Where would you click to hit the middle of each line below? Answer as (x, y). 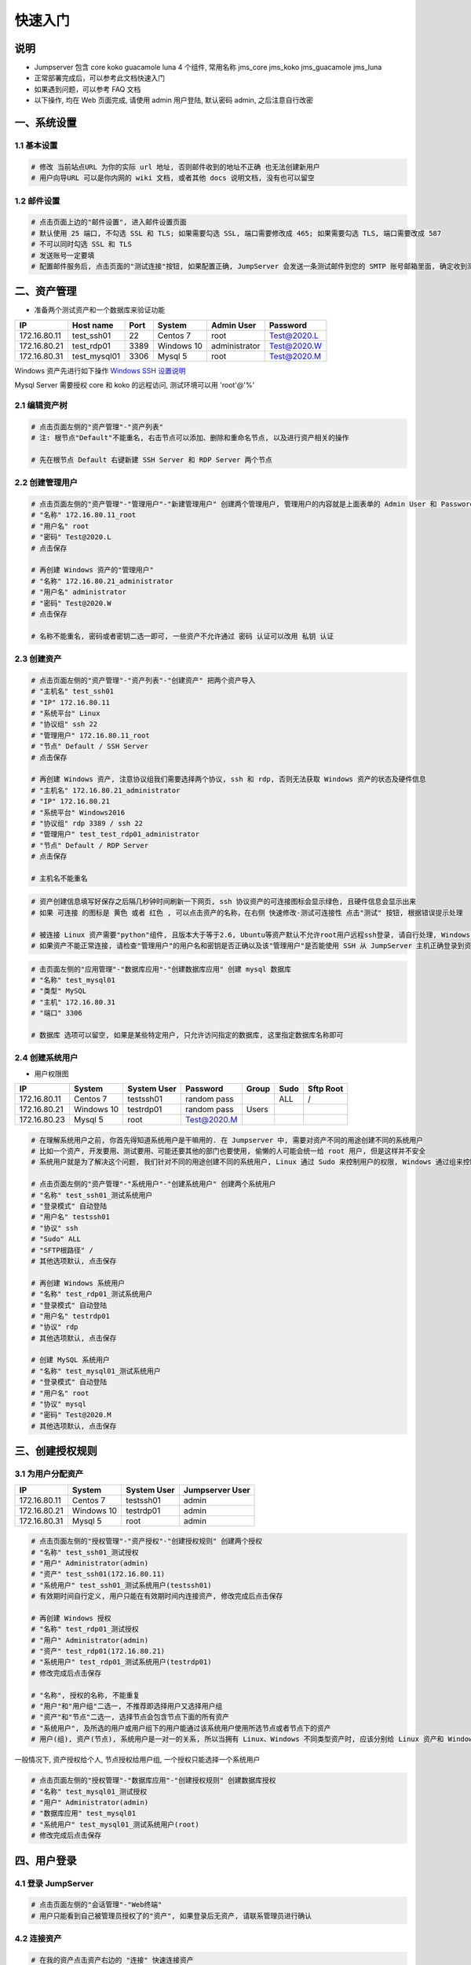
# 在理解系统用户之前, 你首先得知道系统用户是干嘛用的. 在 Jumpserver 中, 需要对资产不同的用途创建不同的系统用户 (227, 1140)
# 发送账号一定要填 (63, 255)
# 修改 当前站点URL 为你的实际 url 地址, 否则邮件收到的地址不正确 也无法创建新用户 (176, 167)
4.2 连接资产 (38, 1939)
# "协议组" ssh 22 (64, 724)
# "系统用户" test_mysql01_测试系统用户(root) (115, 1824)
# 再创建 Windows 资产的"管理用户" (93, 570)
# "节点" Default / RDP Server (90, 845)
